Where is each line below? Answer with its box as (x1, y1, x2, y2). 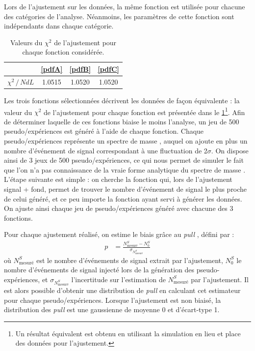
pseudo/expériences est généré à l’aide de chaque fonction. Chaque (4, 126, 204, 136)
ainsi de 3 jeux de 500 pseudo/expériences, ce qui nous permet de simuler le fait (4, 155, 244, 165)
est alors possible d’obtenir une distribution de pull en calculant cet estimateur (4, 285, 241, 295)
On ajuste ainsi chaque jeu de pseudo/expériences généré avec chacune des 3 (4, 203, 233, 213)
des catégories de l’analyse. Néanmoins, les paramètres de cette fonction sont (4, 11, 234, 21)
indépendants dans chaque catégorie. (4, 21, 114, 31)
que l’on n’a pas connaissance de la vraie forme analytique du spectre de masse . (4, 164, 246, 175)
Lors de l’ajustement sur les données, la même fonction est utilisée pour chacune (4, 1, 245, 11)
